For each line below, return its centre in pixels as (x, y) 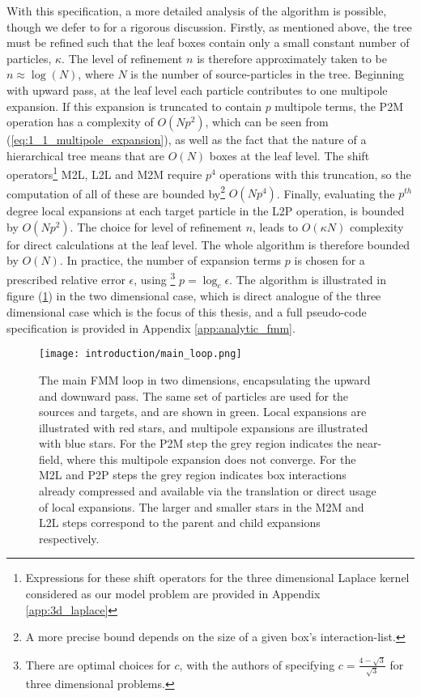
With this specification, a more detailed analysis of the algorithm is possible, (197, 11)
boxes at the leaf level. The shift (289, 155)
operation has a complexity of (80, 122)
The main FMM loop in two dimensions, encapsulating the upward (205, 379)
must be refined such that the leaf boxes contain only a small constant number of (208, 42)
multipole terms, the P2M (339, 106)
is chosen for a (330, 260)
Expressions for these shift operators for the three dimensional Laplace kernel (217, 578)
